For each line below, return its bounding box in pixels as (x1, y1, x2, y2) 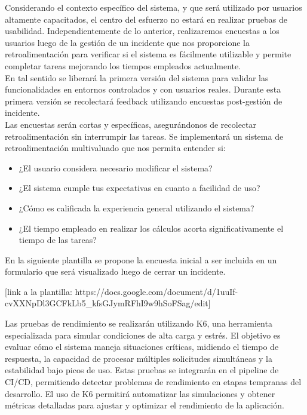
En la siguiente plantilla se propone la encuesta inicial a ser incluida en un (5, 253, 277, 266)
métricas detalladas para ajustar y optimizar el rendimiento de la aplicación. (5, 399, 284, 411)
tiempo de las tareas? (19, 233, 97, 246)
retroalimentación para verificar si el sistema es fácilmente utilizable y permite (5, 48, 291, 60)
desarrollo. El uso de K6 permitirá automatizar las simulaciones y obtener (5, 387, 275, 399)
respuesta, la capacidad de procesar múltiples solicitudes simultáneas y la (5, 352, 272, 364)
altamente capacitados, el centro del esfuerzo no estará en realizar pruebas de (5, 13, 287, 25)
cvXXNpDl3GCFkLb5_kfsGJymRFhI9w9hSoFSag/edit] (5, 297, 211, 309)
